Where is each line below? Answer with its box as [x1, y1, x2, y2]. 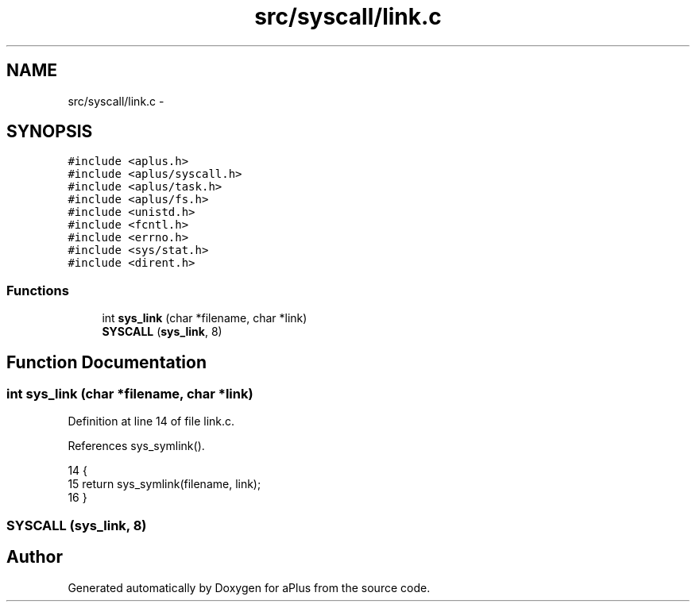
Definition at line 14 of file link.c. [68, 414, 235, 429]
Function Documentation [6, 352, 207, 372]
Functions [6, 282, 69, 298]
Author [6, 547, 63, 568]
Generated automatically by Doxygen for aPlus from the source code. [68, 580, 431, 595]
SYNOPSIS [6, 121, 93, 142]
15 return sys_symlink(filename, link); [68, 477, 261, 491]
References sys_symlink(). [68, 439, 205, 453]
